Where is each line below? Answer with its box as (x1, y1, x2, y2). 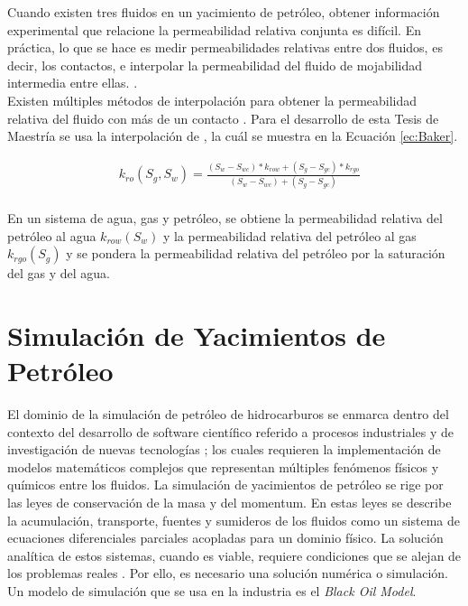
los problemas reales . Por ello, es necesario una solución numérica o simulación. (7, 564, 448, 583)
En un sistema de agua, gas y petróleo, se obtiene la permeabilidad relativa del (7, 209, 443, 227)
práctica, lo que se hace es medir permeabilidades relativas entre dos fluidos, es (7, 38, 443, 57)
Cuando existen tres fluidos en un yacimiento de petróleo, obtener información (7, 3, 440, 21)
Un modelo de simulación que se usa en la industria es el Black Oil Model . (7, 582, 417, 601)
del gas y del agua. (7, 264, 111, 283)
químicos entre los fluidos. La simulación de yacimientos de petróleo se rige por (7, 475, 444, 494)
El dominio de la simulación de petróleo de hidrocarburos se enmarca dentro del (7, 405, 449, 424)
